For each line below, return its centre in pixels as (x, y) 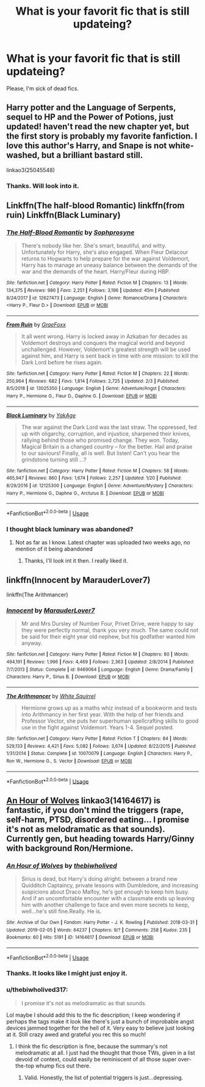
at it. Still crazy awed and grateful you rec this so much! (76, 1034)
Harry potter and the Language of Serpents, (91, 108)
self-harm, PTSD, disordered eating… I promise (98, 819)
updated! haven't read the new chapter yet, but (98, 127)
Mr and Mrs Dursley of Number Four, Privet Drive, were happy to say (107, 624)
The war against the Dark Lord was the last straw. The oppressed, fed (109, 427)
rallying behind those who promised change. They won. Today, (100, 440)
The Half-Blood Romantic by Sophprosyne (70, 232)
